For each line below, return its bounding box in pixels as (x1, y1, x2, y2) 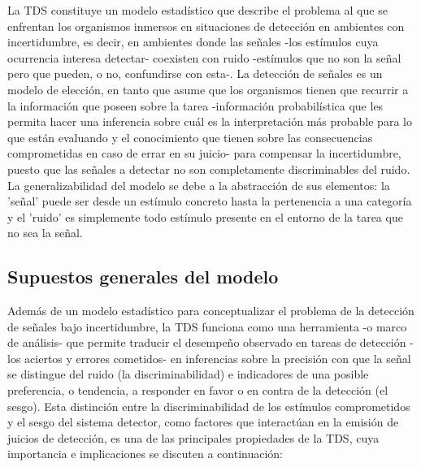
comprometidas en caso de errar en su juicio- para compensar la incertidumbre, (7, 145, 401, 162)
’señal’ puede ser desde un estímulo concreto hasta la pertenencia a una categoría (7, 192, 412, 210)
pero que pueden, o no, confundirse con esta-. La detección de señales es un (7, 65, 383, 82)
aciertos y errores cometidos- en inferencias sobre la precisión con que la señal (24, 349, 411, 366)
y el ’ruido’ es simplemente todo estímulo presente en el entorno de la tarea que (7, 208, 403, 225)
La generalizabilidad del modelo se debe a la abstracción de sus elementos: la (7, 176, 390, 193)
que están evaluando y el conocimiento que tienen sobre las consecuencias (7, 128, 373, 145)
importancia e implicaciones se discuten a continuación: (7, 445, 283, 462)
